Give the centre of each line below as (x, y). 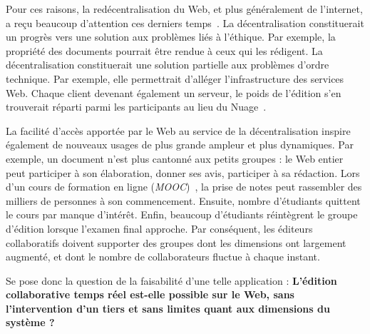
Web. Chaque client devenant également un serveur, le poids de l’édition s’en (174, 92)
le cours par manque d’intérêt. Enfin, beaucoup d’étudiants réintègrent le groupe (182, 214)
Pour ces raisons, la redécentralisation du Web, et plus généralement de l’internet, (184, 9)
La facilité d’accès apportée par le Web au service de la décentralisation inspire (178, 130)
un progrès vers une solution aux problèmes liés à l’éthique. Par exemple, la (171, 37)
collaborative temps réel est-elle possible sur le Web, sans (150, 294)
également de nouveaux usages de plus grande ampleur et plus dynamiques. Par (180, 145)
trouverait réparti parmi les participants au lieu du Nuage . (136, 107)
